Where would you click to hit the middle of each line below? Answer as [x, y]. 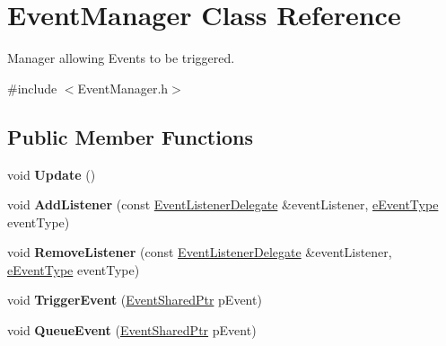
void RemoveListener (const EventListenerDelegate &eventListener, [200, 252]
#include [32, 88]
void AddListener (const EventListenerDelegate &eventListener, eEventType [223, 204]
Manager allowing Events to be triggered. [121, 58]
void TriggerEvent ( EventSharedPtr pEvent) [135, 300]
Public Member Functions [130, 136]
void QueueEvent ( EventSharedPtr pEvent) [132, 330]
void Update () [52, 174]
